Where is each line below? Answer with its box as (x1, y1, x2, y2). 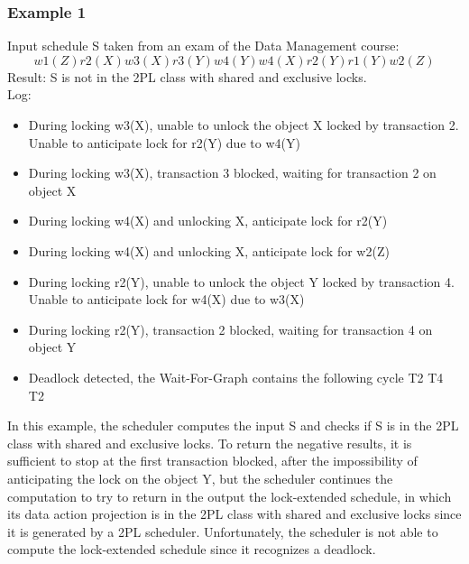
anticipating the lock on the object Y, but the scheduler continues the (7, 468, 393, 487)
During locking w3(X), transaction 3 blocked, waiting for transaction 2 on (28, 163, 437, 182)
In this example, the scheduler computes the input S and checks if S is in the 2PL (7, 416, 459, 435)
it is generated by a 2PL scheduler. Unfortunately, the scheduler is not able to (7, 522, 438, 541)
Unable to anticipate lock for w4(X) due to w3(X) (28, 290, 305, 309)
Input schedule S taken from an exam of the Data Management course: (7, 36, 400, 55)
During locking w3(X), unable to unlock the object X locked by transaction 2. (28, 116, 459, 134)
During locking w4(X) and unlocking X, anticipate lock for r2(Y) (28, 211, 388, 230)
